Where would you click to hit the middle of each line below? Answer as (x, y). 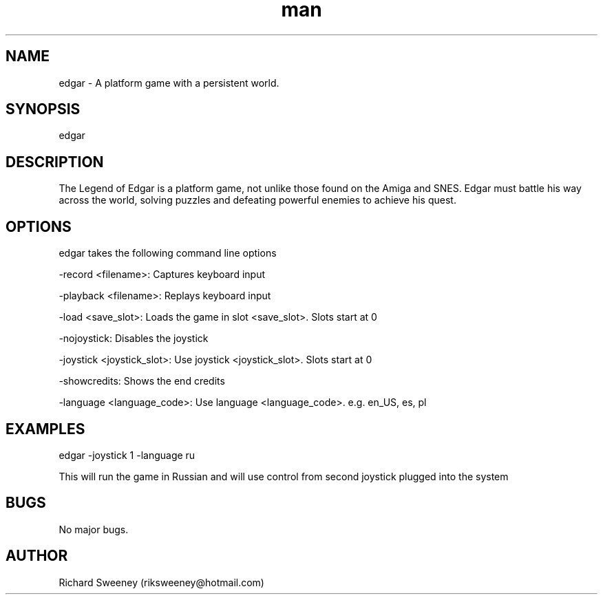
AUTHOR (37, 556)
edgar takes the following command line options (168, 253)
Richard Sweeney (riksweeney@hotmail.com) (161, 582)
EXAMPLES (45, 429)
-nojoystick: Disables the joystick (134, 339)
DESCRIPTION (55, 162)
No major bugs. (94, 529)
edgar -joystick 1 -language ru (127, 455)
